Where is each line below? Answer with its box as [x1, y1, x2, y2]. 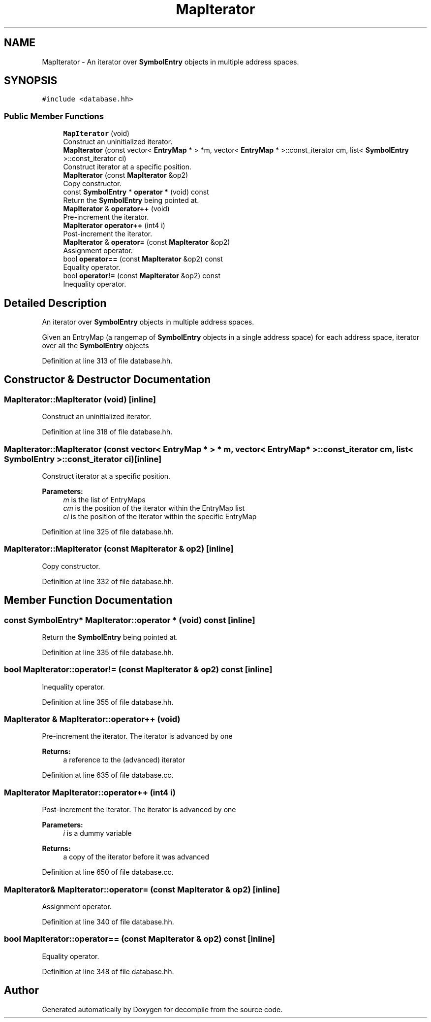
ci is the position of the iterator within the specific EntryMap [63, 512, 257, 521]
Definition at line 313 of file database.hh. [42, 357, 173, 365]
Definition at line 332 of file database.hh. [42, 577, 174, 586]
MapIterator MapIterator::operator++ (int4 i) [4, 787, 176, 797]
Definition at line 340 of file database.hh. [42, 917, 174, 926]
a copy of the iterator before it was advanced [63, 853, 210, 861]
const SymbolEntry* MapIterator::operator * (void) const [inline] [4, 615, 255, 625]
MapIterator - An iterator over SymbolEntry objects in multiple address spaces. [42, 57, 299, 66]
